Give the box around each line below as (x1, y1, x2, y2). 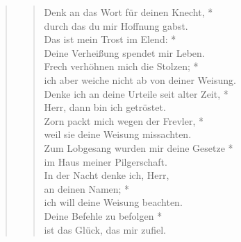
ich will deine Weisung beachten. (44, 195, 183, 209)
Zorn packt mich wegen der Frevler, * (44, 113, 203, 128)
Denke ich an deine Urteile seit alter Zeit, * (44, 86, 228, 101)
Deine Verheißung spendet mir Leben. (44, 45, 205, 60)
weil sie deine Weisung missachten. (44, 127, 192, 141)
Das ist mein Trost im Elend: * (44, 32, 176, 46)
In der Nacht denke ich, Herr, (44, 168, 169, 182)
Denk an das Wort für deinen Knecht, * (44, 5, 213, 19)
